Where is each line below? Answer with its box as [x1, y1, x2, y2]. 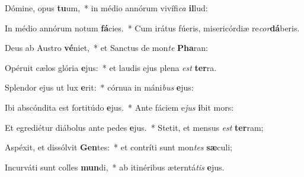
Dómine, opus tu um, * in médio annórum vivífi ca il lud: [5, 2, 208, 14]
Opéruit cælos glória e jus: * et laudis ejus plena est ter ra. [5, 61, 217, 73]
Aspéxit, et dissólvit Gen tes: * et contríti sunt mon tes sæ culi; [5, 141, 232, 153]
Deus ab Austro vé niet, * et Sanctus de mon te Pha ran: [5, 41, 208, 54]
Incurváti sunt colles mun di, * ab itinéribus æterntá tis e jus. [5, 160, 225, 173]
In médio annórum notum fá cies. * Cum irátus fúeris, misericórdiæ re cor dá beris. [5, 21, 300, 34]
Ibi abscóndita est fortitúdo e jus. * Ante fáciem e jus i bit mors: [5, 101, 234, 113]
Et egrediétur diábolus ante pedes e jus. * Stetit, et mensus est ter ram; [5, 121, 264, 133]
